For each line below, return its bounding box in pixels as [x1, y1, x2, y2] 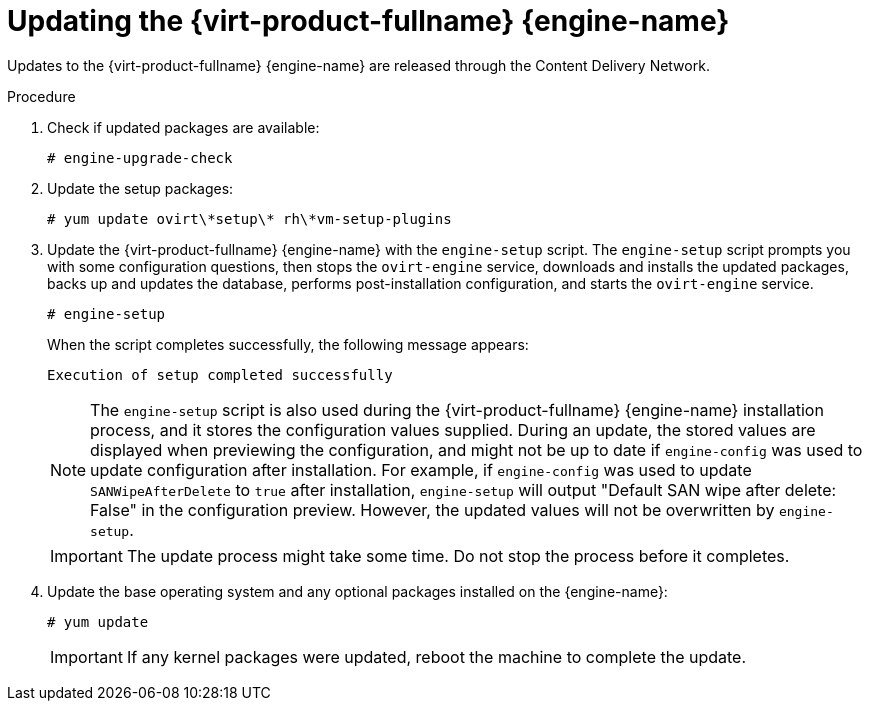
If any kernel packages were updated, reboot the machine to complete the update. [126, 646, 747, 667]
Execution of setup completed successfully [47, 366, 393, 383]
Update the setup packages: [47, 179, 234, 197]
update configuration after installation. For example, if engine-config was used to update [90, 459, 752, 480]
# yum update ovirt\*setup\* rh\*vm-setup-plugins [47, 210, 452, 227]
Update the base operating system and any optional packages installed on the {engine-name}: [47, 582, 668, 600]
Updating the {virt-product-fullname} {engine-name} [7, 4, 730, 38]
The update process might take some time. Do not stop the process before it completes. [126, 545, 790, 566]
